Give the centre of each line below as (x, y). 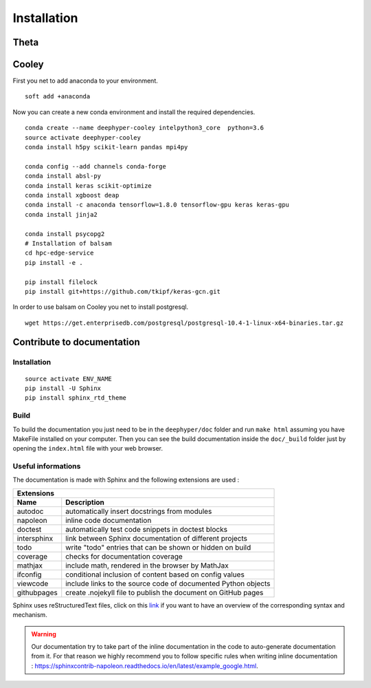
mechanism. (30, 615)
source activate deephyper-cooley (83, 137)
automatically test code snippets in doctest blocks (147, 529)
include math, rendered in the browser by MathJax (147, 566)
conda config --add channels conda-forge (95, 166)
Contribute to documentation (76, 342)
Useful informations (47, 466)
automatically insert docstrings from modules (139, 511)
